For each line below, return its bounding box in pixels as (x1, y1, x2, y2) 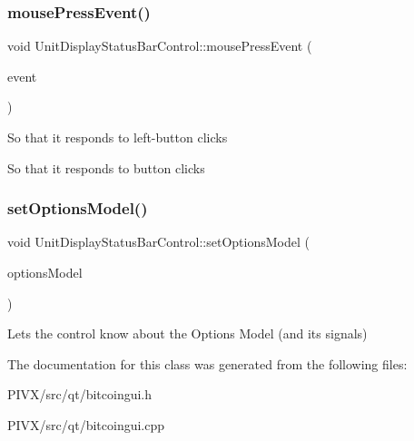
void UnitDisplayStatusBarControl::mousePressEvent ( (7, 36, 312, 55)
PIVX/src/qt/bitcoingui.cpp (7, 415, 165, 434)
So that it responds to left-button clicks (7, 128, 228, 146)
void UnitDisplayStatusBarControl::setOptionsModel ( (7, 232, 310, 251)
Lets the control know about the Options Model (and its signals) (7, 324, 368, 343)
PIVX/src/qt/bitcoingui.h (7, 385, 153, 404)
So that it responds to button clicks (7, 158, 205, 177)
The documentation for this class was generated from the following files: (7, 354, 408, 373)
